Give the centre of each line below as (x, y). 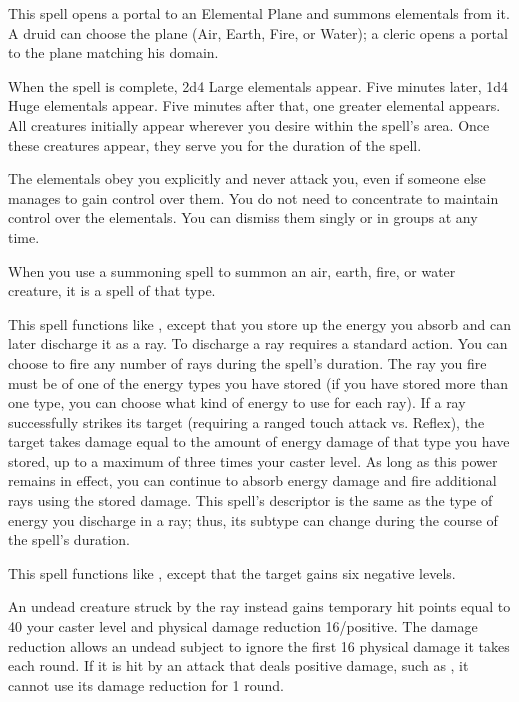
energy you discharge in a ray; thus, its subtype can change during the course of (253, 519)
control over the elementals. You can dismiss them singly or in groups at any (243, 217)
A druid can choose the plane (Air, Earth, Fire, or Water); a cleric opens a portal (258, 32)
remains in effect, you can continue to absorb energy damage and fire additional (252, 480)
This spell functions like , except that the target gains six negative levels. (232, 572)
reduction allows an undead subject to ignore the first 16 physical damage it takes (259, 645)
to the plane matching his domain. (113, 52)
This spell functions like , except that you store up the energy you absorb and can (259, 323)
